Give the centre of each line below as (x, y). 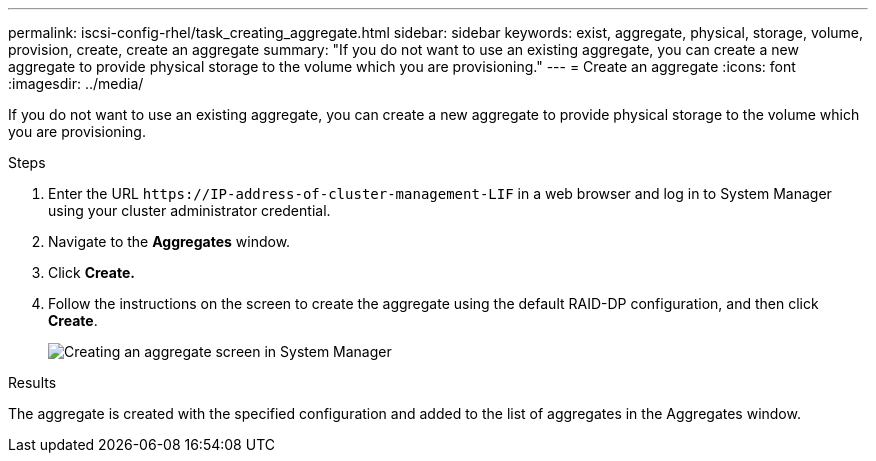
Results (32, 382)
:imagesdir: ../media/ (76, 83)
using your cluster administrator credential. (189, 210)
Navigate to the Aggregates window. (169, 241)
